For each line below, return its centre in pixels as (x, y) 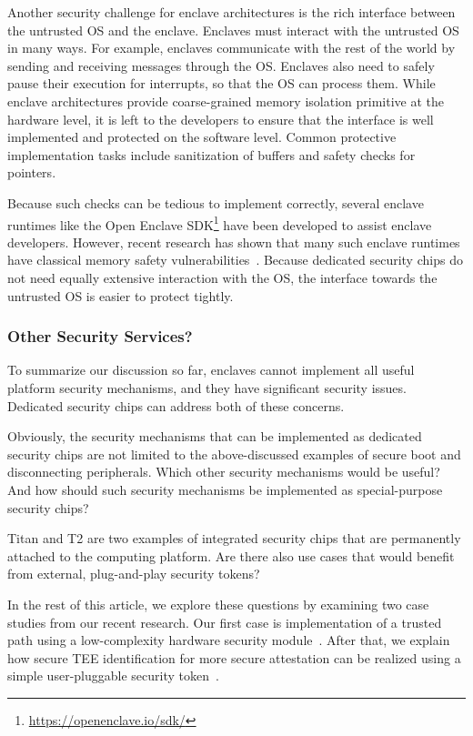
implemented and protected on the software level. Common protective (202, 137)
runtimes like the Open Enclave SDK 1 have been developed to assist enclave (220, 223)
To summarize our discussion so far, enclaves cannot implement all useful (211, 370)
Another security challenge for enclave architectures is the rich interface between (231, 12)
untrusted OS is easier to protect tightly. (121, 295)
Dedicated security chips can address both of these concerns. (176, 405)
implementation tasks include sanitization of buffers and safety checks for (211, 154)
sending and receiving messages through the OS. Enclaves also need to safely (221, 65)
